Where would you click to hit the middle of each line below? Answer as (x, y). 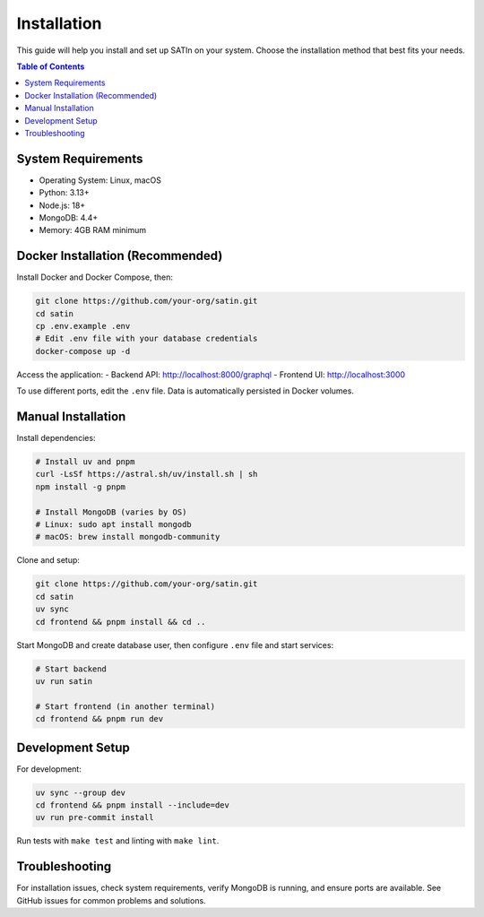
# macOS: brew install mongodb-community (128, 537)
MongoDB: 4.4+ (69, 217)
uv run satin (64, 681)
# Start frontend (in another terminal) (125, 706)
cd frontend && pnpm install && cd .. (121, 622)
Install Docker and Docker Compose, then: (95, 277)
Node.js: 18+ (62, 205)
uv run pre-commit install (95, 818)
